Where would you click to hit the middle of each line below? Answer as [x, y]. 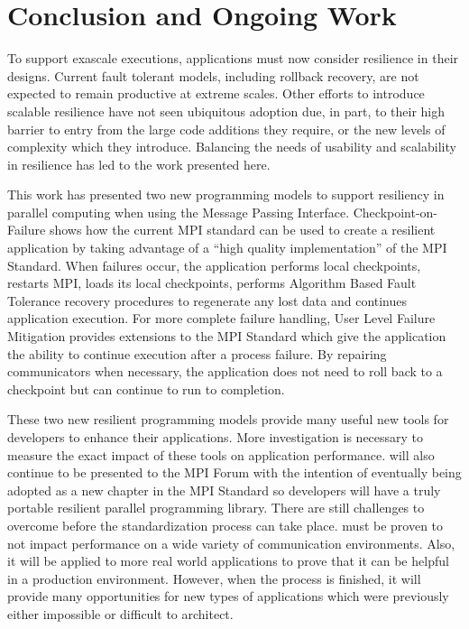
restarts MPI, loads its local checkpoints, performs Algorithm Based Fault [212, 283]
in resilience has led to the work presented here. [139, 164]
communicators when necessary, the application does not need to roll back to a [225, 371]
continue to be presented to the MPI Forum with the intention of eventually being [234, 472]
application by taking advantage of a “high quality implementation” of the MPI [227, 248]
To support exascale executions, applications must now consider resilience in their [233, 58]
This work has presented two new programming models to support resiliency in [226, 194]
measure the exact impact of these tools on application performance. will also [221, 454]
